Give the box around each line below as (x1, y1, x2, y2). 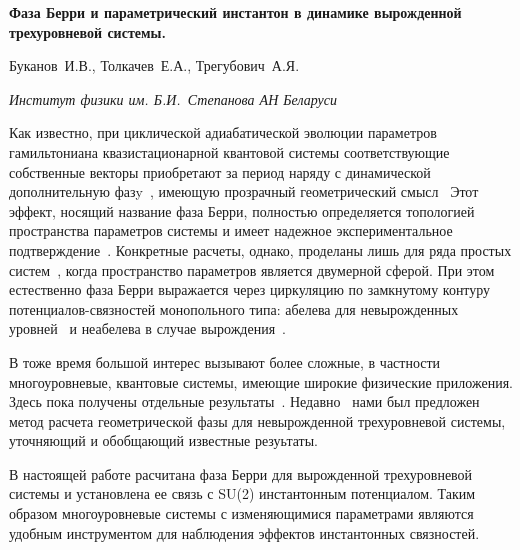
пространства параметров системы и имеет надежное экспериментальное (9, 220, 453, 241)
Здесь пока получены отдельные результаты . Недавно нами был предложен (9, 391, 480, 412)
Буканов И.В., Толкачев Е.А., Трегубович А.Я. (9, 55, 300, 76)
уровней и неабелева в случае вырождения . (9, 318, 286, 339)
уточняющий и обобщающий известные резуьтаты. (9, 430, 318, 451)
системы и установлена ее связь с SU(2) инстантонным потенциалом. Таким (9, 483, 476, 504)
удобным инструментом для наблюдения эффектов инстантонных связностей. (9, 522, 480, 543)
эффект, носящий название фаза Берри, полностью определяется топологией (9, 200, 475, 221)
